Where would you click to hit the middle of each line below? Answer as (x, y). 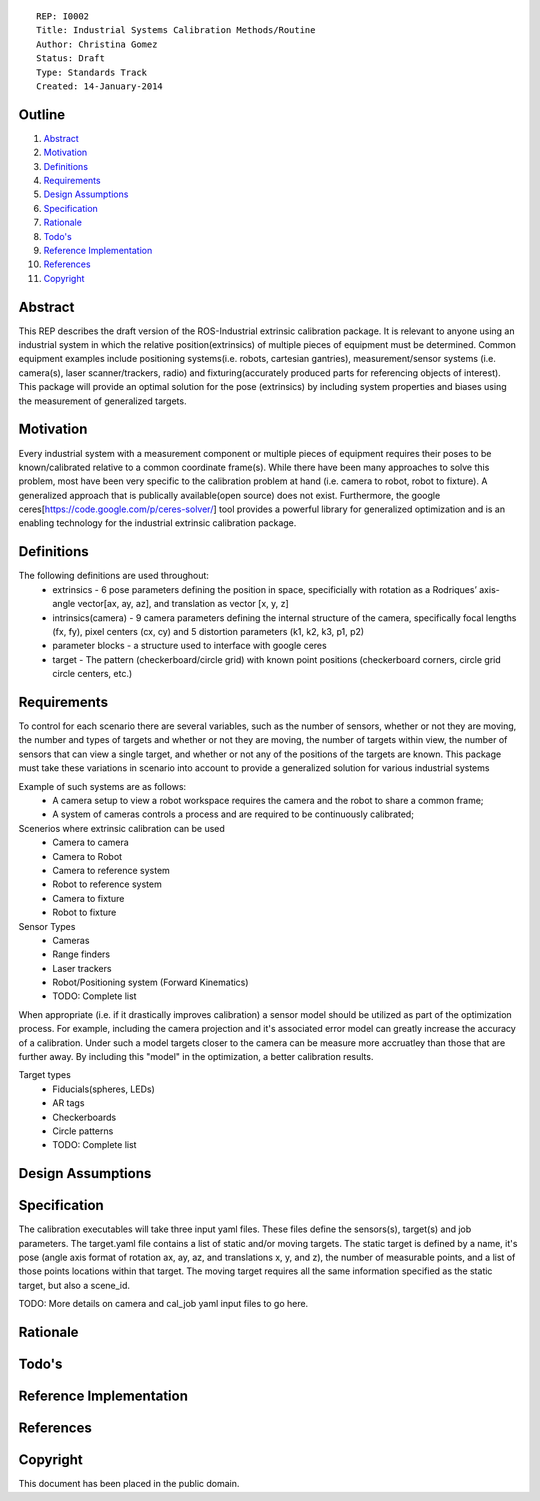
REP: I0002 (63, 16)
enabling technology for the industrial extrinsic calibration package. (157, 523)
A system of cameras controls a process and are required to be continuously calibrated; (233, 814)
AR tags (68, 1103)
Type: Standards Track (92, 72)
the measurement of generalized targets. (102, 401)
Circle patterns (83, 1131)
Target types (45, 1075)
